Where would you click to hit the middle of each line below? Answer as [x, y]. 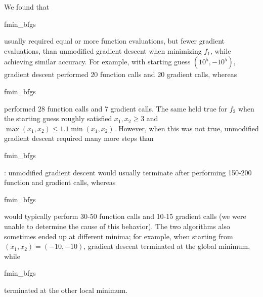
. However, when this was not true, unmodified [186, 128]
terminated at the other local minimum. [66, 290]
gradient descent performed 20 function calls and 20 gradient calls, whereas [121, 74]
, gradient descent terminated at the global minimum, [167, 246]
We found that [27, 7]
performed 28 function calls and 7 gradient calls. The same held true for [116, 108]
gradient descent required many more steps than [79, 138]
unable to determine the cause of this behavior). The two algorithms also [117, 226]
